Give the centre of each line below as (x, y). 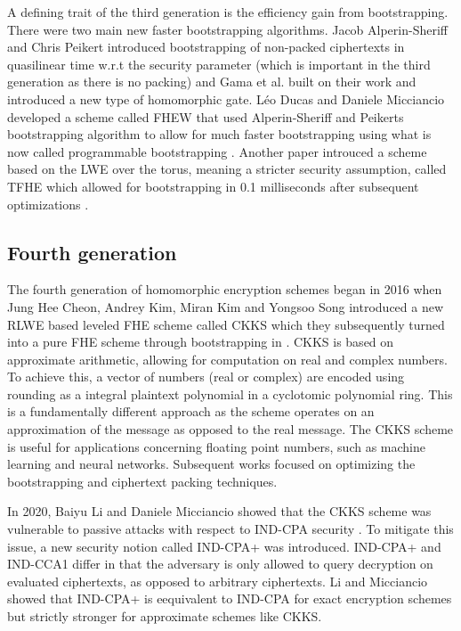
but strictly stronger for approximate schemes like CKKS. (165, 616)
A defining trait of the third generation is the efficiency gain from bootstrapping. (228, 12)
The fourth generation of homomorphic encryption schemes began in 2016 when (225, 289)
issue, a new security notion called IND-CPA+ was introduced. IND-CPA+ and (224, 546)
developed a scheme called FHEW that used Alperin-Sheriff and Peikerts (206, 116)
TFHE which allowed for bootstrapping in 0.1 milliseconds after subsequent (213, 186)
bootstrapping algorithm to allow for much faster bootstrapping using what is (219, 134)
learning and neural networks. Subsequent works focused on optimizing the (211, 464)
